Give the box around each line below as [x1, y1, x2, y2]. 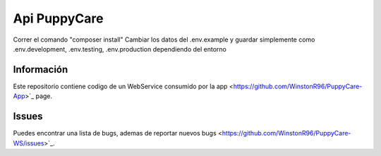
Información [13, 64, 68, 76]
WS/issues [13, 138, 44, 148]
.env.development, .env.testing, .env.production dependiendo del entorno [13, 44, 227, 53]
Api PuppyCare [13, 11, 104, 26]
